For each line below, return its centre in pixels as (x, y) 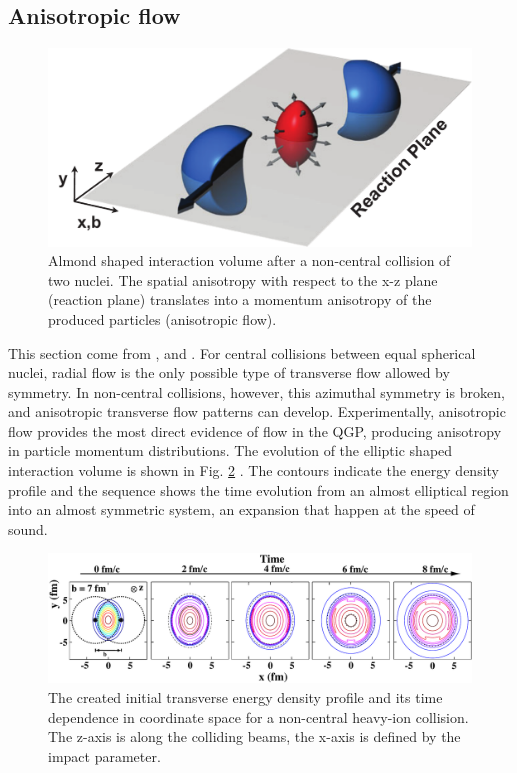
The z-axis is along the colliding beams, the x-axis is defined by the (254, 736)
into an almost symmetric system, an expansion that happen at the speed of (241, 509)
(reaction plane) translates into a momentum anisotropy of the (240, 299)
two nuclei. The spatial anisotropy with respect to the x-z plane (243, 279)
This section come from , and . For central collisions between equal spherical (242, 352)
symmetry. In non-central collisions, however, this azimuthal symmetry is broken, (256, 391)
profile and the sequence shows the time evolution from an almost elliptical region (258, 489)
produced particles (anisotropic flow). (162, 318)
